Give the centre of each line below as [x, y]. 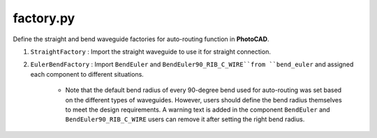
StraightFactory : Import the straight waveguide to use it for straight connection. [151, 52]
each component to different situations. [87, 74]
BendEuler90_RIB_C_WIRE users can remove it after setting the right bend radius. [185, 119]
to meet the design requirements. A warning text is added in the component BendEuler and [198, 109]
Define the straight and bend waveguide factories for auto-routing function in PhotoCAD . [141, 39]
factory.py [44, 18]
